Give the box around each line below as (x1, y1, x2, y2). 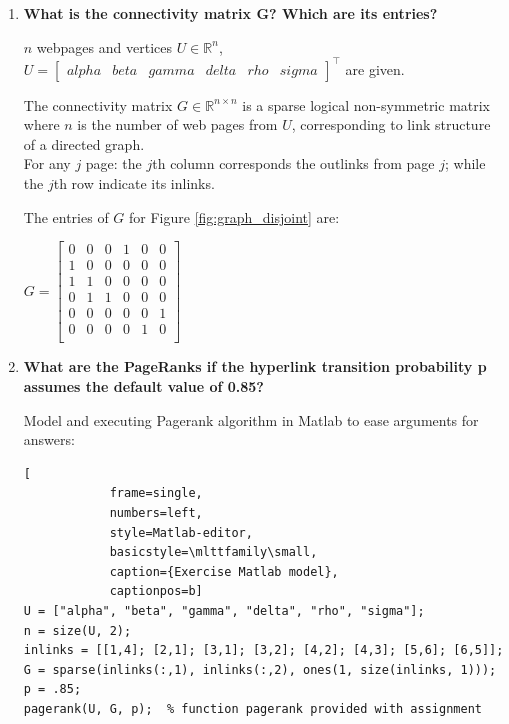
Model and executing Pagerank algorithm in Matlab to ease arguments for (23, 409, 479, 430)
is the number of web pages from (77, 114, 278, 135)
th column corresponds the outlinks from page (152, 153, 435, 174)
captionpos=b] (109, 584, 203, 599)
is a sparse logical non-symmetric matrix (242, 94, 491, 115)
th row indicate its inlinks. (53, 173, 215, 194)
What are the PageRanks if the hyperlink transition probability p (23, 356, 487, 377)
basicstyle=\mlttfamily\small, (109, 545, 318, 560)
